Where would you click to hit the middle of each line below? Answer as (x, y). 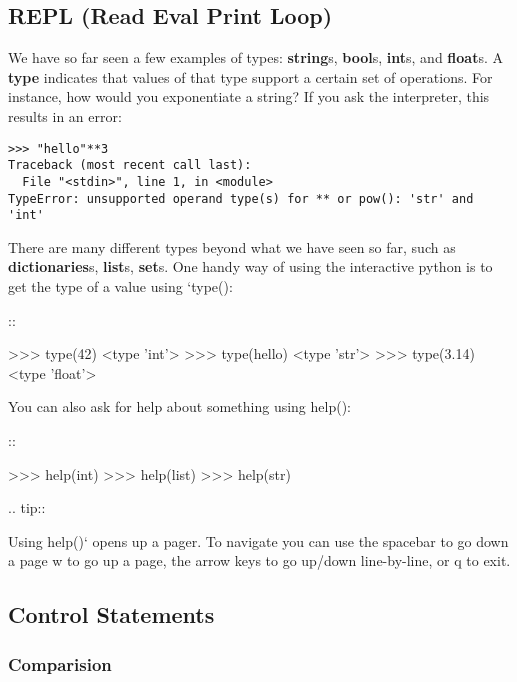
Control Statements (111, 614)
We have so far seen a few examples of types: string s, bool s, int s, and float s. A (256, 57)
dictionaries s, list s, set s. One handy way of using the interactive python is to (250, 266)
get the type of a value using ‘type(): (120, 286)
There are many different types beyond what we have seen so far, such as (232, 246)
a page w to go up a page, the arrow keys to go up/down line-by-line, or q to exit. (259, 560)
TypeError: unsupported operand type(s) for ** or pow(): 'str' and (241, 198)
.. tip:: (27, 507)
